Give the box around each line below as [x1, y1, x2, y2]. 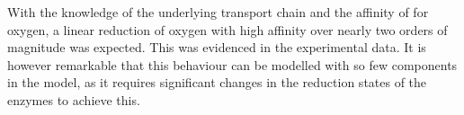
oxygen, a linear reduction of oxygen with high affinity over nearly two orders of [7, 20, 448, 39]
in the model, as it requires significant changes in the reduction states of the [7, 73, 427, 92]
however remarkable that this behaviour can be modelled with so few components [7, 55, 458, 74]
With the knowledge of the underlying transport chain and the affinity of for [7, 3, 429, 21]
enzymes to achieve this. [7, 90, 140, 109]
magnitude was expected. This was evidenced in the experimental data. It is [7, 38, 426, 57]
